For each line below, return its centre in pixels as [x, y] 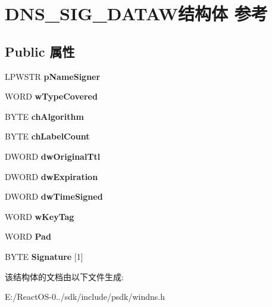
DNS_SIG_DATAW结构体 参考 [136, 13]
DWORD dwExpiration [51, 176]
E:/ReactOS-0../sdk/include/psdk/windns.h [85, 297]
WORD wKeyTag [40, 216]
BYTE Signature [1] [44, 256]
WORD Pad [28, 236]
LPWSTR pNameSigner [53, 76]
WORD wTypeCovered [51, 96]
